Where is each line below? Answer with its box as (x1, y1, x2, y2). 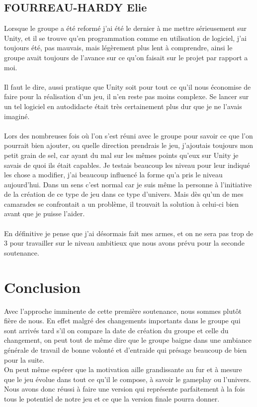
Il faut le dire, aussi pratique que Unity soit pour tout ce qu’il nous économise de (4, 81, 251, 92)
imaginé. (4, 111, 30, 121)
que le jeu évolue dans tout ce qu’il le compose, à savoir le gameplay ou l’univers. (4, 374, 251, 384)
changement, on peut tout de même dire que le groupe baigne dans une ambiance (4, 335, 252, 345)
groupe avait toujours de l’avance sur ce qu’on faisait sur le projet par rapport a (4, 52, 248, 62)
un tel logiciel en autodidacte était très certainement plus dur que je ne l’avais (4, 101, 242, 111)
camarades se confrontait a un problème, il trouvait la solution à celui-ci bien (4, 198, 239, 209)
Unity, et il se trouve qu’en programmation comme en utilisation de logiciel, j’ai (4, 32, 247, 43)
